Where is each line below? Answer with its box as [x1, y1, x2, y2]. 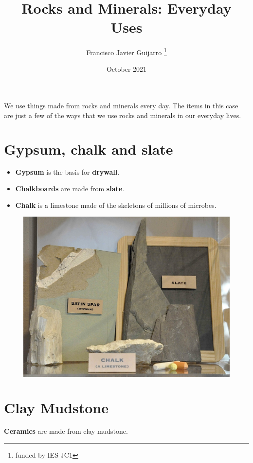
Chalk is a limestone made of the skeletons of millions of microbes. [15, 200, 217, 210]
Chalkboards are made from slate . [15, 183, 125, 194]
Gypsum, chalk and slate [4, 139, 173, 159]
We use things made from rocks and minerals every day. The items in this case [4, 101, 238, 111]
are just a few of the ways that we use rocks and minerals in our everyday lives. [4, 110, 241, 120]
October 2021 [106, 63, 147, 74]
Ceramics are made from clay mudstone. [4, 426, 128, 436]
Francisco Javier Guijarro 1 [86, 46, 167, 57]
